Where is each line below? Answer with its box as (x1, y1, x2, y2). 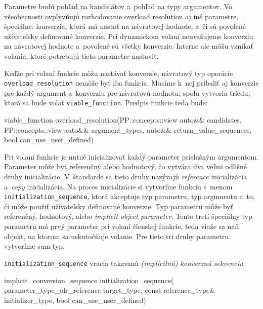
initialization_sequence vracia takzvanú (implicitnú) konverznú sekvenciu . (4, 257, 245, 268)
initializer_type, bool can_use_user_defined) (4, 294, 146, 305)
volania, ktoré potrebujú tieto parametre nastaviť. (4, 50, 159, 61)
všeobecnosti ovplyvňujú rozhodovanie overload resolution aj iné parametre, (4, 11, 239, 21)
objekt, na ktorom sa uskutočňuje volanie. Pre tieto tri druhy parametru (4, 230, 229, 241)
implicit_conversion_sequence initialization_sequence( (4, 275, 174, 285)
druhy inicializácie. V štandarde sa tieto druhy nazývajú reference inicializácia (4, 171, 247, 182)
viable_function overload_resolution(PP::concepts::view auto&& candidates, (4, 114, 242, 125)
